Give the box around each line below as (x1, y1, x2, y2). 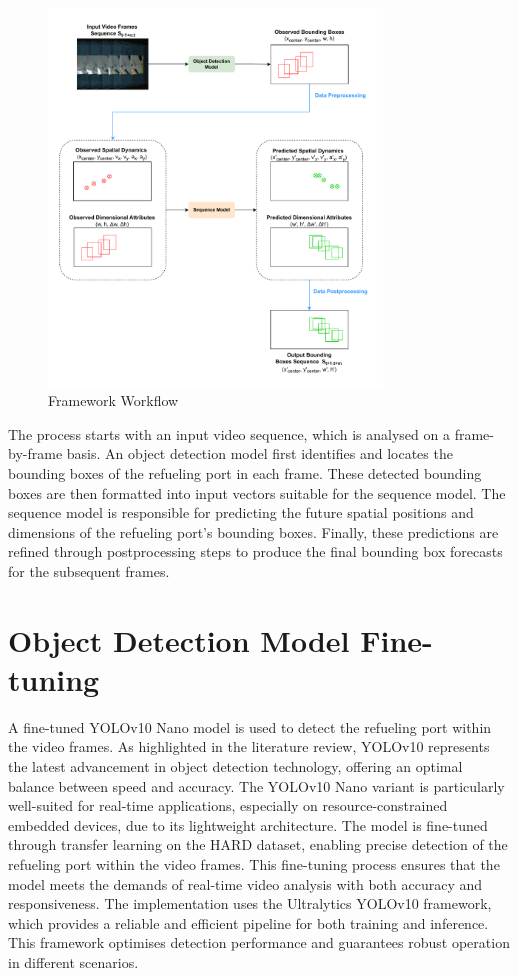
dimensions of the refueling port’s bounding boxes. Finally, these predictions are (8, 521, 499, 542)
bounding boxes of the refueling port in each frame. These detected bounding (8, 462, 482, 483)
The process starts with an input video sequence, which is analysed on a (8, 423, 450, 444)
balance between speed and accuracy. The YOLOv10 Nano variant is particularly (8, 775, 505, 796)
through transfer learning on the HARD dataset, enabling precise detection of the (8, 834, 508, 855)
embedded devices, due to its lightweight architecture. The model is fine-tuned (8, 814, 488, 835)
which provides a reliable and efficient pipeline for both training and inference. (8, 912, 489, 933)
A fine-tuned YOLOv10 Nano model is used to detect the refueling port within (8, 716, 492, 737)
